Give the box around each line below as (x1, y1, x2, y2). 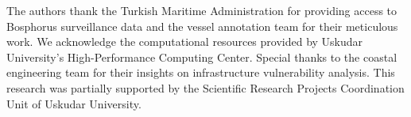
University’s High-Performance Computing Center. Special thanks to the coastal (6, 48, 397, 65)
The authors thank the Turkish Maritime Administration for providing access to (6, 2, 397, 18)
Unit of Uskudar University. (6, 95, 142, 111)
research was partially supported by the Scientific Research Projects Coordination (6, 79, 405, 96)
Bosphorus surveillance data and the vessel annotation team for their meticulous (6, 17, 398, 34)
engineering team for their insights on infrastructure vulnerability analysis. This (6, 64, 395, 81)
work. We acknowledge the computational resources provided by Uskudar (6, 33, 363, 50)
